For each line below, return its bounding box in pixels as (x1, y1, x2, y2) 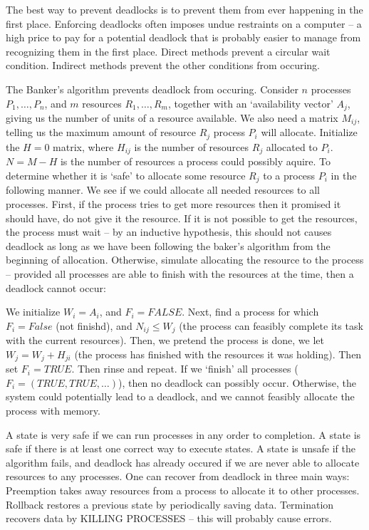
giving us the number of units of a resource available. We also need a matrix (6, 110, 338, 125)
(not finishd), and (56, 318, 132, 333)
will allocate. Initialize (261, 125, 358, 140)
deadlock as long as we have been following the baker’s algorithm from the (6, 238, 331, 253)
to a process (263, 167, 316, 182)
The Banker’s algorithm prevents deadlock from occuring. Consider (6, 81, 298, 96)
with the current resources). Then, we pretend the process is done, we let (6, 333, 325, 348)
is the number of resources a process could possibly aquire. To (60, 154, 331, 169)
